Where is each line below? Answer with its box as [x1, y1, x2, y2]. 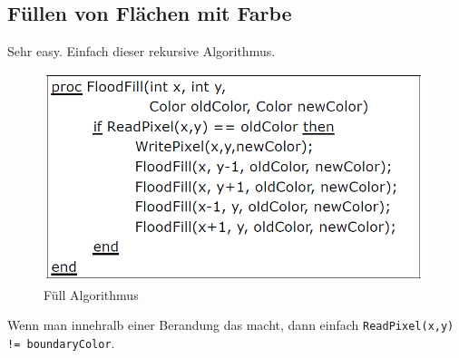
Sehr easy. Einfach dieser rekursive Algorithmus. [7, 42, 276, 61]
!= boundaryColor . [7, 333, 115, 352]
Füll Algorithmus [44, 285, 139, 304]
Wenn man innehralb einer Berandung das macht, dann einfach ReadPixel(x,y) [7, 315, 454, 334]
